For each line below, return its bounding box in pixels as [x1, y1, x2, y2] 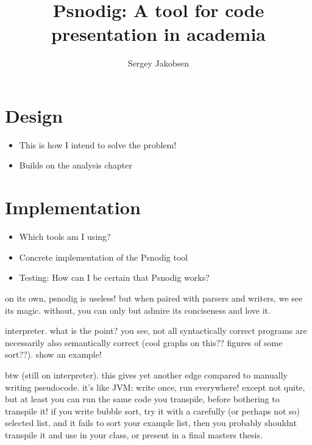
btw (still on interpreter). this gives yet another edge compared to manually [5, 368, 288, 381]
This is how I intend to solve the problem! [19, 138, 177, 151]
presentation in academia [51, 21, 266, 46]
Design [5, 103, 63, 128]
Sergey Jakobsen [127, 57, 190, 70]
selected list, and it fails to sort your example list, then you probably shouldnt [5, 416, 297, 429]
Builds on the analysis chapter [19, 159, 132, 172]
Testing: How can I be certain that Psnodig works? [19, 271, 210, 284]
